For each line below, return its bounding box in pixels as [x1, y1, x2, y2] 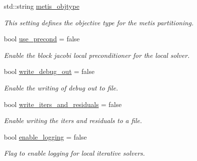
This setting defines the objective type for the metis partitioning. [4, 17, 194, 27]
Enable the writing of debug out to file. [4, 82, 118, 92]
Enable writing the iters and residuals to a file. [4, 115, 142, 125]
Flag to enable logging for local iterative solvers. [4, 148, 145, 158]
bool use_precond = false [4, 34, 80, 44]
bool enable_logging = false [4, 131, 87, 142]
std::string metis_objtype [4, 1, 79, 11]
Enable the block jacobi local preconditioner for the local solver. [4, 50, 190, 60]
